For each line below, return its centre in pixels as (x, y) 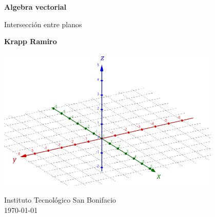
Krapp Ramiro (31, 41)
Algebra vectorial (35, 7)
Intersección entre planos (43, 24)
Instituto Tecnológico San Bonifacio (60, 200)
